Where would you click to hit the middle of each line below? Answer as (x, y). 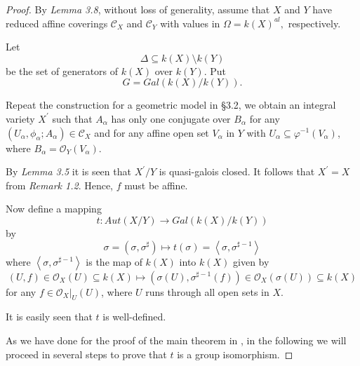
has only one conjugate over (171, 118)
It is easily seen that (49, 317)
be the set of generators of (62, 70)
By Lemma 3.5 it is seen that (68, 171)
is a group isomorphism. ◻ (235, 354)
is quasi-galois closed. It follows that (237, 171)
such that (72, 118)
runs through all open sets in (207, 291)
